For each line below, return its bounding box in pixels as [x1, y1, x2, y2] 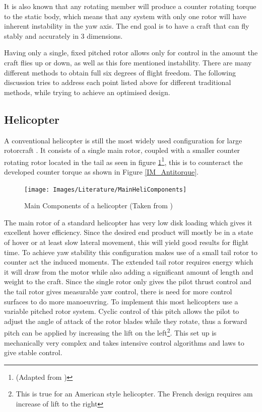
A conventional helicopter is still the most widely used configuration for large [4, 135, 242, 145]
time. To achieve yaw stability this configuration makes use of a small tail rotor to [4, 246, 257, 257]
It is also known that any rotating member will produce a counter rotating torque [4, 1, 256, 11]
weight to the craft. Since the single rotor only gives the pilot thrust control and [4, 276, 251, 287]
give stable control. [4, 347, 62, 358]
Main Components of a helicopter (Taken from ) [24, 200, 173, 211]
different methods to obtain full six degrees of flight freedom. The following [4, 67, 236, 77]
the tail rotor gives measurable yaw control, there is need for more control [4, 286, 232, 296]
